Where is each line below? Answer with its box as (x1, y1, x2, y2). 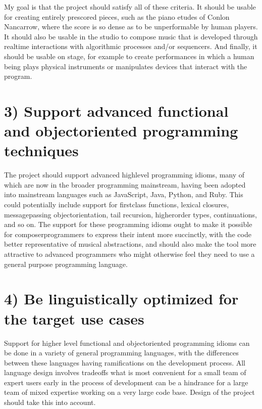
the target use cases (4, 308, 144, 329)
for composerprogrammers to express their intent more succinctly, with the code (4, 229, 251, 239)
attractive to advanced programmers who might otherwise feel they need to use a (4, 249, 255, 259)
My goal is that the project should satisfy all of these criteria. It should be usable (4, 2, 256, 12)
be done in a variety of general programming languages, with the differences (4, 347, 239, 358)
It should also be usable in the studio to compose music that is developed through (4, 31, 258, 41)
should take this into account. (4, 397, 96, 407)
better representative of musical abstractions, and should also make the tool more (4, 239, 256, 249)
